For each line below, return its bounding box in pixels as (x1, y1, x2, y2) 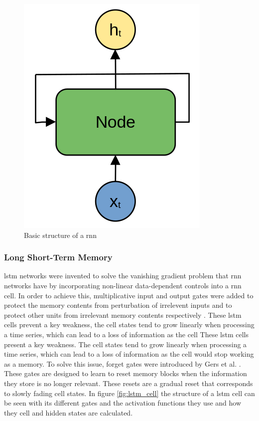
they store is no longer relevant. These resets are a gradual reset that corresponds (4, 378, 253, 388)
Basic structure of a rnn (24, 229, 97, 240)
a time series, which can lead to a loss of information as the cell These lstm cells (4, 329, 249, 339)
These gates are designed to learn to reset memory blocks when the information (4, 368, 247, 379)
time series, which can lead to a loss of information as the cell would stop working (4, 349, 254, 359)
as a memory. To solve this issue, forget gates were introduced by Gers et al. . (4, 358, 241, 369)
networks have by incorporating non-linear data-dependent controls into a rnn (4, 280, 242, 290)
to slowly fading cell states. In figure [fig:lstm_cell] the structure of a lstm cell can (4, 388, 255, 398)
